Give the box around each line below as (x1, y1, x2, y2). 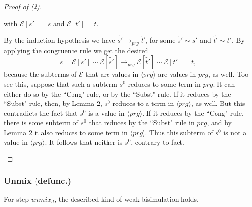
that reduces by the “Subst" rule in (89, 117, 195, 128)
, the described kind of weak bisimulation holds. (54, 194, 199, 204)
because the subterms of (4, 69, 77, 79)
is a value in (88, 107, 125, 118)
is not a (223, 127, 247, 138)
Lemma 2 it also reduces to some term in (4, 127, 128, 138)
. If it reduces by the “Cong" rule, (142, 107, 244, 118)
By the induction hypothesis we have (4, 35, 115, 45)
